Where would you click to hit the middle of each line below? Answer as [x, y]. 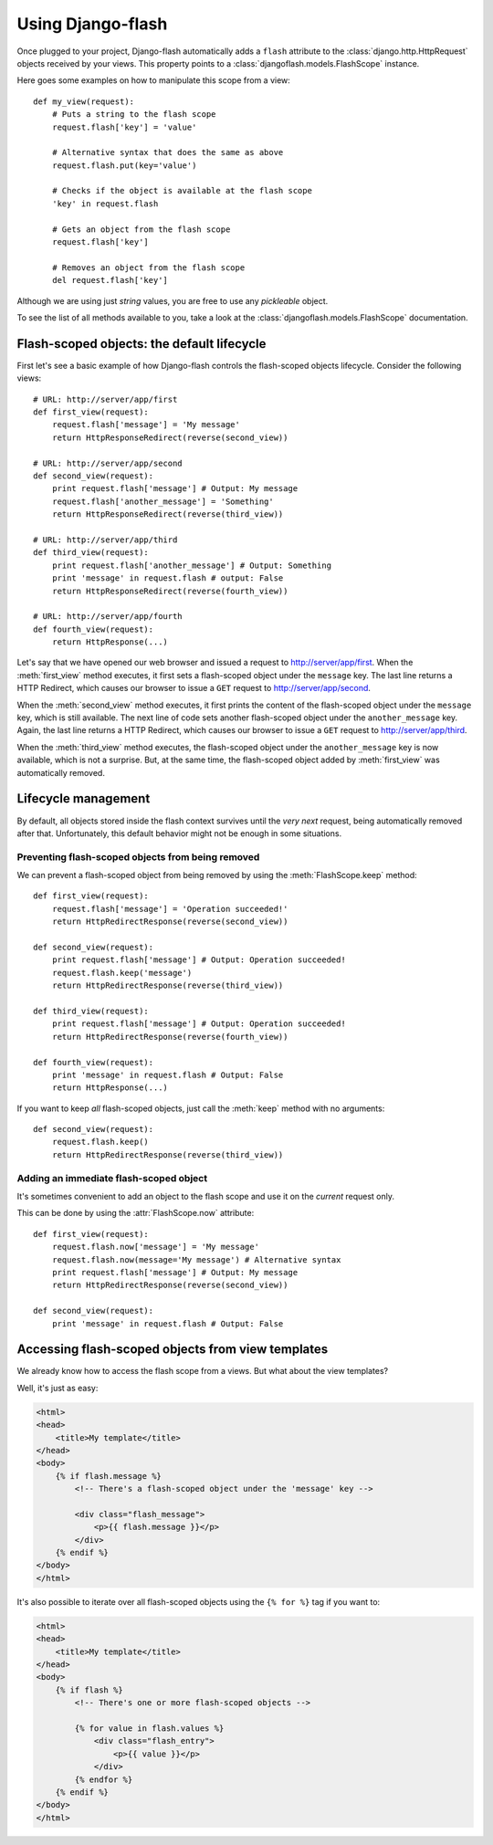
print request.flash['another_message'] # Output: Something [192, 565]
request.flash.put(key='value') [124, 165]
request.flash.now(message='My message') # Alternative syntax [196, 1259]
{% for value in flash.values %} [149, 1728]
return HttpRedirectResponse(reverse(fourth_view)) [170, 1037]
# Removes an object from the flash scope [148, 267]
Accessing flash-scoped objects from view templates [173, 1350]
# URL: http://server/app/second [108, 463]
